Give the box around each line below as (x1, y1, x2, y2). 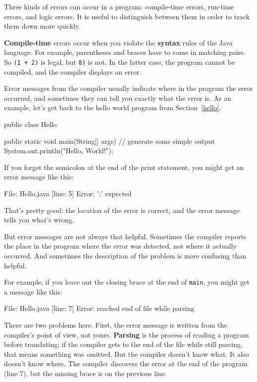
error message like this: (4, 171, 74, 182)
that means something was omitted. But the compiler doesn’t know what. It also (4, 348, 249, 359)
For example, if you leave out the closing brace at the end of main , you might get (4, 277, 250, 287)
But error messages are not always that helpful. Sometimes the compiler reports (4, 231, 247, 241)
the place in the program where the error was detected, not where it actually (4, 241, 237, 251)
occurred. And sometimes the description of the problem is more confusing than (4, 250, 247, 260)
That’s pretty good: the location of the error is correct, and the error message (4, 205, 240, 215)
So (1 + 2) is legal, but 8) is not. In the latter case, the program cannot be (4, 56, 235, 67)
